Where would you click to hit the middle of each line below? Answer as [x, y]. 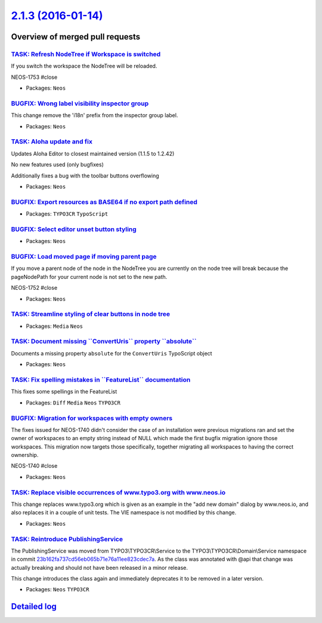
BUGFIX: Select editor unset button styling [74, 229]
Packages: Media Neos [55, 326]
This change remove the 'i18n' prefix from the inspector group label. [95, 115]
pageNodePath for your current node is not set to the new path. [89, 277]
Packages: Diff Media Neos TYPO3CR [73, 403]
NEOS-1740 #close [34, 466]
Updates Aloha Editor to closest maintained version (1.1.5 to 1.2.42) [93, 154]
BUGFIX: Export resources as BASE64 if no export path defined [104, 202]
